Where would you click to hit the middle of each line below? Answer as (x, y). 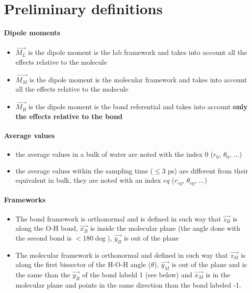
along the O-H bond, (47, 228)
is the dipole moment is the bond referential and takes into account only (138, 107)
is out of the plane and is (209, 264)
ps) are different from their (208, 170)
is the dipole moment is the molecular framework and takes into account (138, 79)
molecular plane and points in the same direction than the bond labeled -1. (128, 284)
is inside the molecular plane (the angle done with (165, 228)
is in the (218, 274)
